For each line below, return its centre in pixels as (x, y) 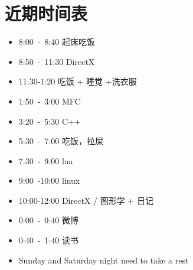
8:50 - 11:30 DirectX (57, 61)
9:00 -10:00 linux (49, 180)
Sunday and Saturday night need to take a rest (104, 260)
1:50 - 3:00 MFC (50, 101)
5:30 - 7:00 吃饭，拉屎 (61, 141)
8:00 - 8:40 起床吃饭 (57, 42)
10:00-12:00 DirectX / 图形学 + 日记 (86, 200)
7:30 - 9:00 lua (46, 160)
